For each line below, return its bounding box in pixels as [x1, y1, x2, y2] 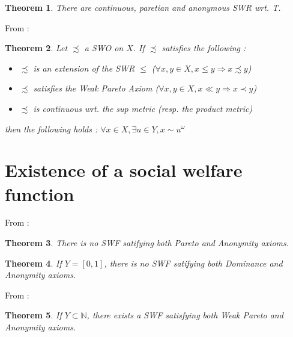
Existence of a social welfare [5, 158, 243, 182]
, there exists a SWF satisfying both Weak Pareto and [86, 309, 283, 321]
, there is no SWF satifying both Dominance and [104, 256, 283, 269]
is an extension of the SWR [33, 61, 135, 74]
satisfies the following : [162, 42, 246, 54]
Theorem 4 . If [5, 256, 62, 269]
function [5, 181, 74, 206]
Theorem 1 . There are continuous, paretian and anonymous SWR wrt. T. [5, 1, 281, 13]
